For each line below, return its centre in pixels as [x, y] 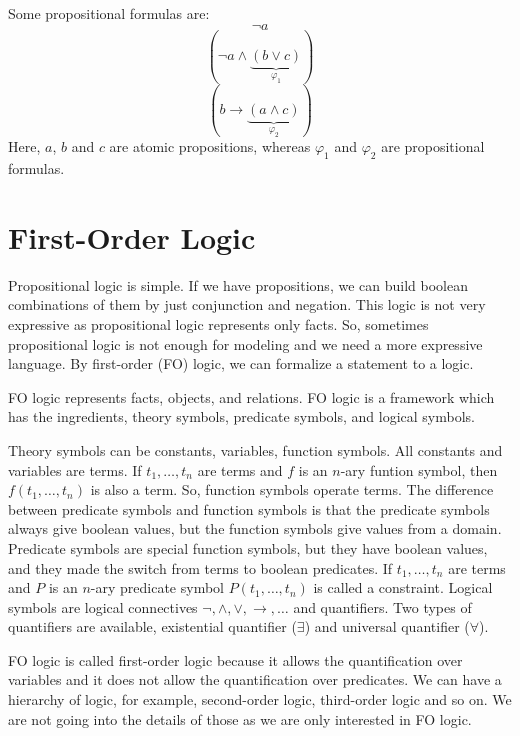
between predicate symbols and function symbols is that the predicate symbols [249, 508]
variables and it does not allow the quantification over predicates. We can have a [255, 679]
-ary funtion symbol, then [419, 469]
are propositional [433, 146]
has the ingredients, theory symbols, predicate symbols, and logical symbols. [242, 416]
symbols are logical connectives [103, 606]
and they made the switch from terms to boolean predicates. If [200, 567]
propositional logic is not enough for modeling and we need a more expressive [245, 343]
